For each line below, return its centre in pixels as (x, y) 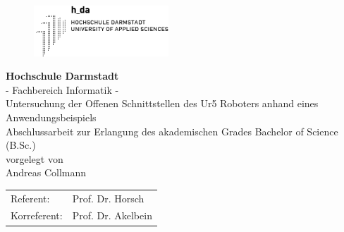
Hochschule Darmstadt (62, 76)
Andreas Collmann (46, 172)
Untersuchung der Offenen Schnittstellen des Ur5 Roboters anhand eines (162, 103)
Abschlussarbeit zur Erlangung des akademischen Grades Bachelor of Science (172, 131)
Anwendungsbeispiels (51, 117)
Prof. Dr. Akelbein (112, 215)
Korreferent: (37, 215)
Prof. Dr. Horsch (108, 198)
